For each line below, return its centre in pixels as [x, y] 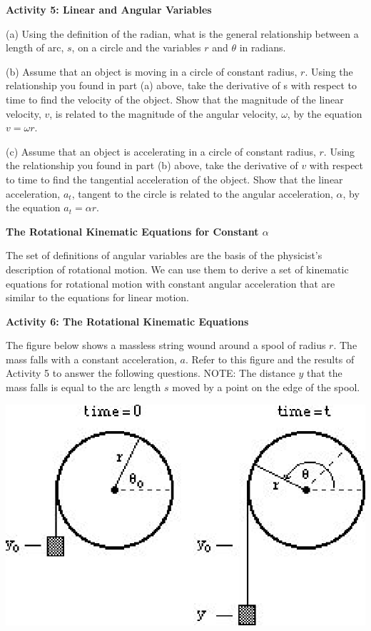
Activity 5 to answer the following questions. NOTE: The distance [151, 373]
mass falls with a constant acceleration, [91, 359]
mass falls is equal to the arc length [83, 387]
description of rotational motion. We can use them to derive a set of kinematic [177, 269]
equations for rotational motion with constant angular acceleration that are [171, 283]
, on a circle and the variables [136, 47]
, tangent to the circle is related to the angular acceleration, [202, 193]
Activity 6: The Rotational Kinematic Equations [127, 321]
